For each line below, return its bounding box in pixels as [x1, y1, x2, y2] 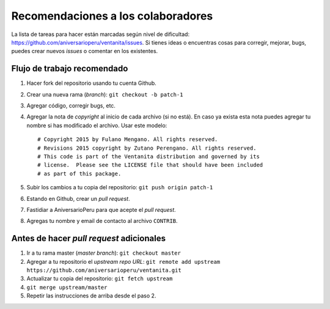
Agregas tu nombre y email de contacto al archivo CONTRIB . [26, 217, 178, 225]
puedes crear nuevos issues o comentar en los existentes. [11, 48, 158, 55]
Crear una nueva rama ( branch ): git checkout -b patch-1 [26, 90, 183, 98]
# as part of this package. [37, 170, 122, 177]
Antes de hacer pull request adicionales [11, 233, 166, 244]
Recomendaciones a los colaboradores [11, 9, 213, 23]
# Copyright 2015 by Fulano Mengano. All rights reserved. [37, 136, 218, 143]
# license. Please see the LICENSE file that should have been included [37, 162, 263, 169]
